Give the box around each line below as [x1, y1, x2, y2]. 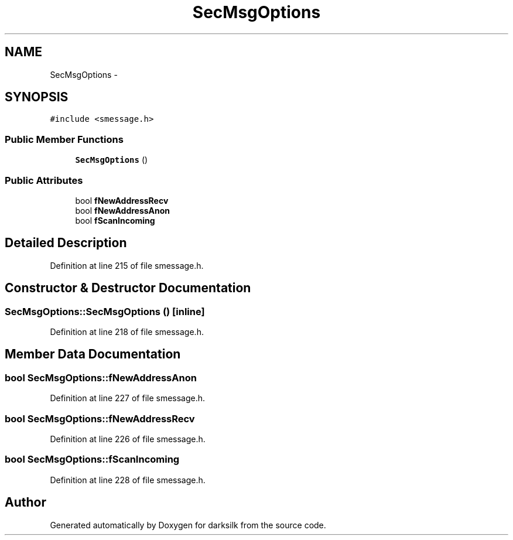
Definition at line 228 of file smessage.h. [50, 474, 206, 485]
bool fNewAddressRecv [75, 195, 169, 206]
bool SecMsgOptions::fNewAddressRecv [5, 412, 195, 425]
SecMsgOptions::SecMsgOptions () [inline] [5, 305, 205, 317]
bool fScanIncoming [75, 215, 155, 225]
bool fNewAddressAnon [75, 205, 170, 216]
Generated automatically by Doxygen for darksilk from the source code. [50, 520, 326, 530]
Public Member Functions [5, 133, 124, 145]
